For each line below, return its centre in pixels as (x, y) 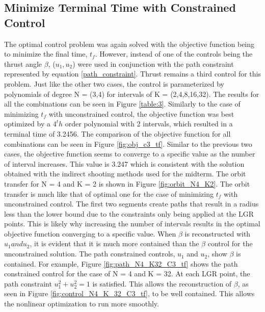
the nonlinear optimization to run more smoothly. (82, 304)
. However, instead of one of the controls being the (174, 54)
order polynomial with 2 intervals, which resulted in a (149, 124)
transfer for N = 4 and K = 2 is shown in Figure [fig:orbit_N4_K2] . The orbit (127, 183)
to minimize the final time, (46, 54)
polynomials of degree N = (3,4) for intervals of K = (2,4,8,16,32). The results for (132, 94)
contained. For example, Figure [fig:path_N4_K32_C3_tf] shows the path (121, 263)
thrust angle (23, 63)
